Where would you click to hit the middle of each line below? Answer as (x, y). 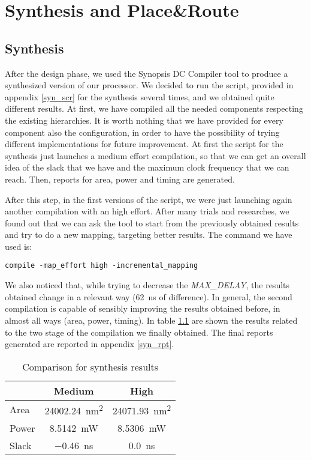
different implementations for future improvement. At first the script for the (144, 144)
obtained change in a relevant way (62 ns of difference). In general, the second (149, 296)
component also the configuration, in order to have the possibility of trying (142, 132)
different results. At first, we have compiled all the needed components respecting (154, 108)
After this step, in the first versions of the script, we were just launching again (149, 199)
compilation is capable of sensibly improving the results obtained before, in (143, 308)
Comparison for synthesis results (90, 366)
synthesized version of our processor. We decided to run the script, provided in (149, 85)
